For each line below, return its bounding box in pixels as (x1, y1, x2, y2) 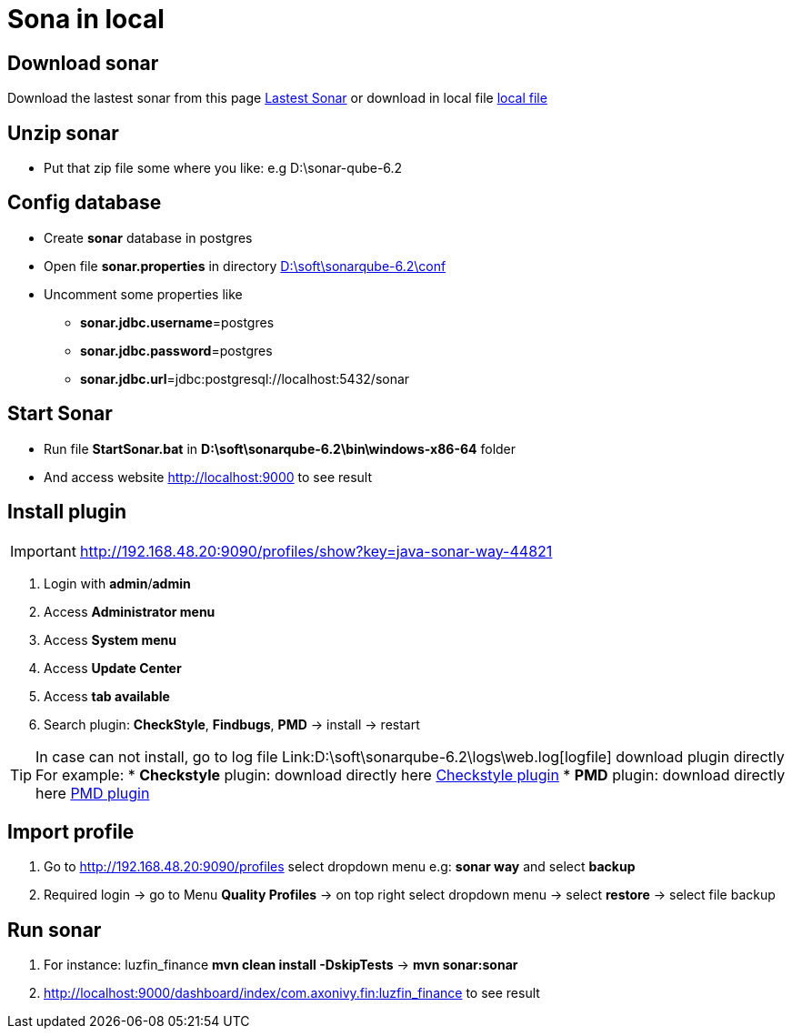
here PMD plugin (35, 783, 150, 802)
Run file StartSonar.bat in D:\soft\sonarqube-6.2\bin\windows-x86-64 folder (44, 440, 516, 457)
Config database (7, 191, 162, 215)
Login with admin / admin (44, 575, 191, 591)
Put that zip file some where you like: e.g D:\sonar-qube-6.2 (44, 160, 403, 176)
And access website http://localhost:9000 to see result (44, 468, 373, 485)
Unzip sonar (7, 121, 119, 145)
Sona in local (7, 4, 165, 35)
